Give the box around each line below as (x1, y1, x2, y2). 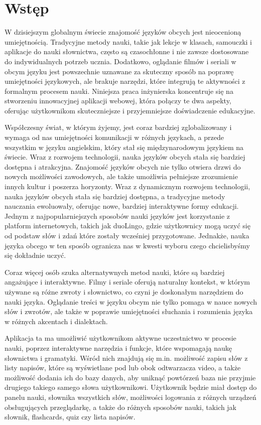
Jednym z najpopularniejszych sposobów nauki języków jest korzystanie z (5, 210, 230, 221)
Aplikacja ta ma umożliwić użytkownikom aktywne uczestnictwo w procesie (5, 333, 236, 343)
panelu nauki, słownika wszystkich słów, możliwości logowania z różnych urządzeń (5, 391, 256, 402)
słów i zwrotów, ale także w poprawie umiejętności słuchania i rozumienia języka (5, 306, 253, 317)
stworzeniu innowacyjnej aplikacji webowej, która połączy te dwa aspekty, (5, 95, 231, 106)
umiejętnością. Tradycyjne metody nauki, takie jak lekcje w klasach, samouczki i (5, 36, 252, 47)
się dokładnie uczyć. (5, 250, 66, 260)
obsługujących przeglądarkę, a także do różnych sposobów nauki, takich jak (5, 401, 237, 412)
